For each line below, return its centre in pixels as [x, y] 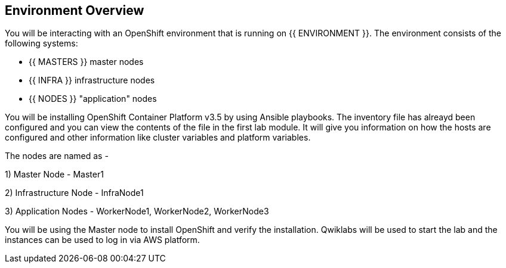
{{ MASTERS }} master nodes [86, 62]
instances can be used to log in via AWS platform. [102, 240]
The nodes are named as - [57, 156]
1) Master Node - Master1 [54, 174]
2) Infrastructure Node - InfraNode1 [74, 193]
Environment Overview [75, 10]
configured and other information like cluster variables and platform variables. [158, 138]
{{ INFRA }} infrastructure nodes [92, 80]
